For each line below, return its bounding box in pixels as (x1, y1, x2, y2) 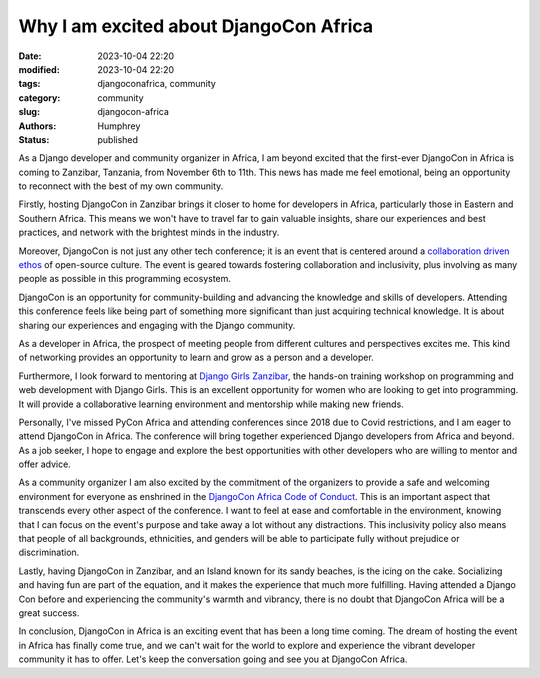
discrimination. (18, 546, 80, 559)
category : (18, 91, 61, 104)
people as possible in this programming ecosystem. (18, 273, 232, 285)
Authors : (18, 120, 57, 132)
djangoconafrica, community (97, 78, 217, 90)
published (97, 133, 139, 145)
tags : (18, 78, 41, 90)
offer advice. (18, 458, 72, 470)
